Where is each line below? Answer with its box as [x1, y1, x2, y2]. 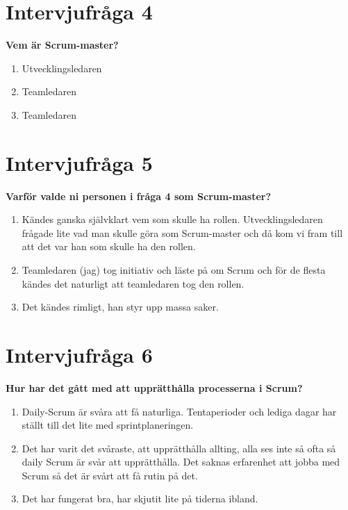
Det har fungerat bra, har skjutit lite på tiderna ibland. [22, 491, 258, 506]
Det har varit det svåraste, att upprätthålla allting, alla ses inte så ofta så [22, 441, 336, 455]
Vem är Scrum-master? [6, 38, 119, 52]
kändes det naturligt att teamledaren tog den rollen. [22, 276, 245, 290]
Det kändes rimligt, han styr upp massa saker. [22, 299, 219, 314]
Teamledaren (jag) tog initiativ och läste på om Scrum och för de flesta [22, 263, 326, 277]
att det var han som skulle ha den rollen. [22, 239, 196, 254]
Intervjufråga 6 [6, 340, 153, 368]
